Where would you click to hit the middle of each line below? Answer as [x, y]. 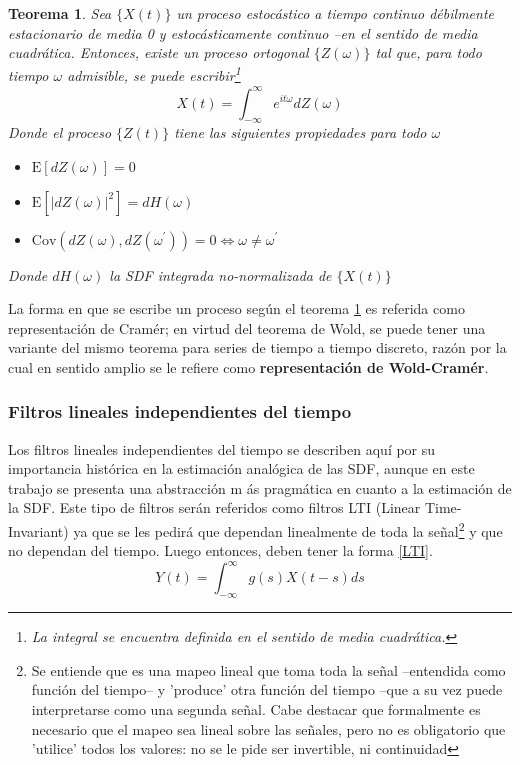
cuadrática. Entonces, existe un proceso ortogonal [158, 52]
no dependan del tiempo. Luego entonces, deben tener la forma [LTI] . [220, 550]
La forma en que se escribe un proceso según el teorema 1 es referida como [236, 308]
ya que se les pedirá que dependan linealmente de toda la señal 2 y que [288, 529]
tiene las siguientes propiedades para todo [300, 132]
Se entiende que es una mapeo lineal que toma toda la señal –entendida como [268, 669]
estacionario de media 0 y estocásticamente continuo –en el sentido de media [243, 32]
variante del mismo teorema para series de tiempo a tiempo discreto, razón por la [257, 347]
